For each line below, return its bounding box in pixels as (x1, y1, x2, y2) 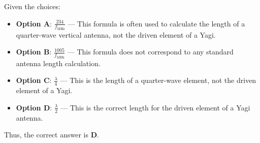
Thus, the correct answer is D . (4, 129, 99, 140)
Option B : (16, 46, 52, 57)
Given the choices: (4, 1, 60, 11)
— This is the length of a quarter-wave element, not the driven (60, 75, 256, 85)
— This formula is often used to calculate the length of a (68, 18, 245, 28)
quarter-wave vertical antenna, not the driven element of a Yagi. (16, 29, 216, 40)
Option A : (16, 18, 52, 28)
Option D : (16, 102, 52, 112)
